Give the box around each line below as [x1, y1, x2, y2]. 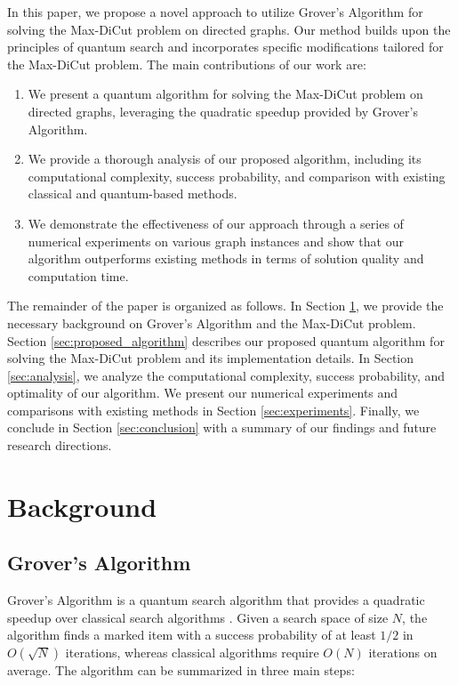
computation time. [28, 266, 129, 285]
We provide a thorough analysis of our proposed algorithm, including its [28, 149, 422, 168]
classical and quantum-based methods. [28, 184, 237, 203]
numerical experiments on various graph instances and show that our [28, 231, 404, 250]
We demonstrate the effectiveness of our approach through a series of [28, 214, 404, 232]
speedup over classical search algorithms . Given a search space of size [7, 608, 389, 626]
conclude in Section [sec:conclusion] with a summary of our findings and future [7, 418, 437, 437]
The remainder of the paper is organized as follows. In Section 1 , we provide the [7, 296, 444, 315]
